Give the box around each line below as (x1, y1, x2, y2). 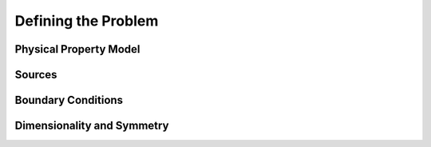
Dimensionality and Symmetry (14, 119, 169, 133)
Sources (14, 68, 57, 81)
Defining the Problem (14, 12, 159, 30)
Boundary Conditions (14, 93, 124, 107)
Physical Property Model (14, 42, 140, 56)
